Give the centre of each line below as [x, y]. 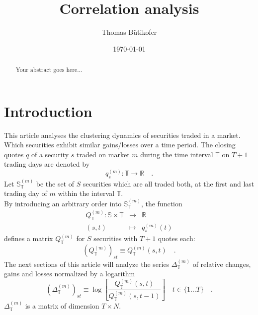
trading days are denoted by [47, 164]
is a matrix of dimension [62, 306]
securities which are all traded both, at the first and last [169, 183]
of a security [50, 154]
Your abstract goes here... [49, 70]
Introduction [48, 111]
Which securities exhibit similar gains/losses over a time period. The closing [120, 145]
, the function [162, 203]
